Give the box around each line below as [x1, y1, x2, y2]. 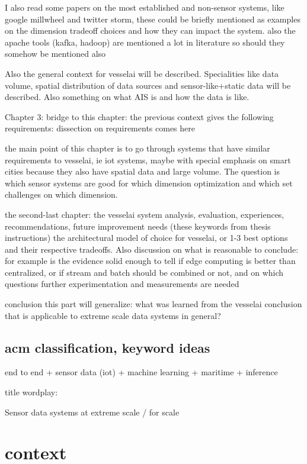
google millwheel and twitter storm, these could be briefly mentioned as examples [5, 12, 300, 25]
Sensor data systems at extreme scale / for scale [5, 405, 180, 418]
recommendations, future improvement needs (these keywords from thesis [5, 220, 271, 232]
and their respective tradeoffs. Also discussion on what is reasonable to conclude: [5, 243, 299, 255]
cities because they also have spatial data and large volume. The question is [5, 165, 280, 178]
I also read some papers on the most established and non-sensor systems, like [5, 1, 284, 13]
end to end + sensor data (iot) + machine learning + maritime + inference [5, 366, 278, 378]
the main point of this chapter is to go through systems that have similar [5, 141, 270, 154]
